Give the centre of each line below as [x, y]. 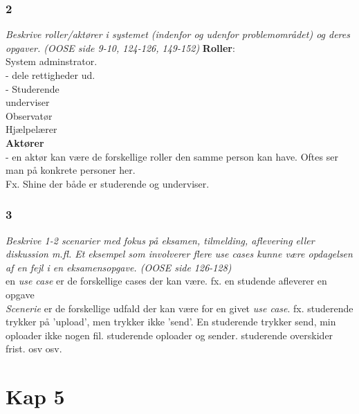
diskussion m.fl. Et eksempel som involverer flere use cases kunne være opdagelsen [179, 254]
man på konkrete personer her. [71, 170]
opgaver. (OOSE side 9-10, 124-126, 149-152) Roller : [120, 47]
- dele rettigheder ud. [50, 75]
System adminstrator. [52, 61]
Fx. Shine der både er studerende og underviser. [108, 183]
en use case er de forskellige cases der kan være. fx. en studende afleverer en [166, 281]
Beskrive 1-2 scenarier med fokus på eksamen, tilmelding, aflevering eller [160, 240]
